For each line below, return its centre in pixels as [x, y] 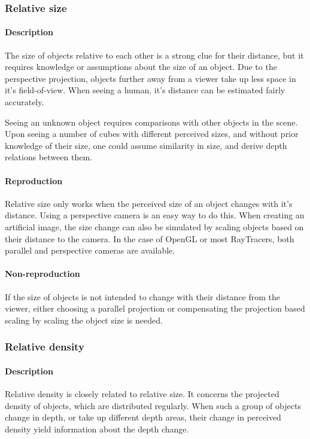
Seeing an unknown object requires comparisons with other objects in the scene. [151, 122]
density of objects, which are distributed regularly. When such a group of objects [153, 405]
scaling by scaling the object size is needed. [84, 320]
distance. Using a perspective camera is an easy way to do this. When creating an [155, 215]
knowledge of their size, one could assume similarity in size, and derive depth [146, 145]
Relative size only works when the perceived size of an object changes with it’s [149, 203]
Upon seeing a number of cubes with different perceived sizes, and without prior [152, 134]
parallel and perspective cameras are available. [90, 250]
